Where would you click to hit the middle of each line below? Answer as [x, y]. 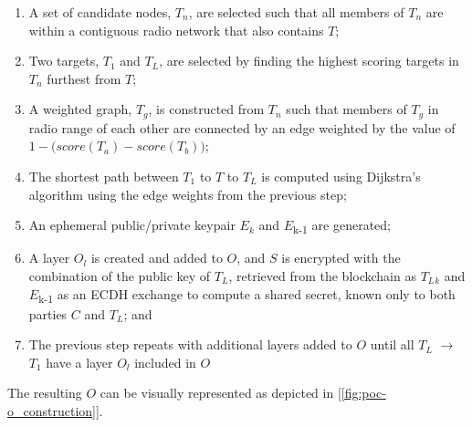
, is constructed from [206, 109]
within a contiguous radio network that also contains [176, 30]
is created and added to [157, 258]
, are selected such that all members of [296, 12]
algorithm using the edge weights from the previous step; [188, 194]
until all [392, 344]
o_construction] [52, 411]
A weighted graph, [80, 109]
